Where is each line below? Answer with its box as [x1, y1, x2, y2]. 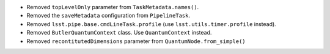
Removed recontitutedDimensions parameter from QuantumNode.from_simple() [26, 37, 246, 45]
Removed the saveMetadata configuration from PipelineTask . [26, 12, 191, 19]
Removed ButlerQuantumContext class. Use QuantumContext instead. [26, 29, 212, 36]
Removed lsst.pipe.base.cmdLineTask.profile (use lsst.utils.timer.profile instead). [26, 20, 276, 27]
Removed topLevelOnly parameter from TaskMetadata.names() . [26, 4, 199, 10]
